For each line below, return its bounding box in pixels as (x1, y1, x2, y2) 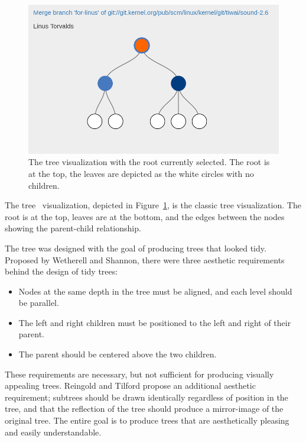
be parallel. (18, 296, 59, 309)
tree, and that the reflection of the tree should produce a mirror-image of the (5, 402, 284, 415)
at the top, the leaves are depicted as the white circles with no (28, 167, 254, 179)
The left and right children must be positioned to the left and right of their (18, 316, 291, 328)
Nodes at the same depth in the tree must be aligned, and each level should (18, 285, 292, 297)
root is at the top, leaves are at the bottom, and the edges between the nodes (5, 210, 285, 222)
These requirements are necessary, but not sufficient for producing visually (5, 367, 274, 380)
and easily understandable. (5, 425, 102, 438)
